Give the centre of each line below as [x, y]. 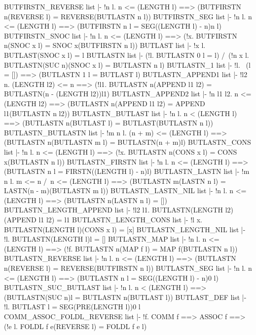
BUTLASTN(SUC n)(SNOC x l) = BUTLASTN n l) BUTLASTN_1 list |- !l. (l [127, 64]
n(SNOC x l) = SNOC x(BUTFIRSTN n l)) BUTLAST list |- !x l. [105, 45]
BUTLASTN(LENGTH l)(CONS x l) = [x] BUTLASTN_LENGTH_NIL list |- [125, 229]
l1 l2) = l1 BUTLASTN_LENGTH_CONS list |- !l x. [120, 220]
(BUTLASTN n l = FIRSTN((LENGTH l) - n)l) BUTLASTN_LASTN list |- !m [127, 171]
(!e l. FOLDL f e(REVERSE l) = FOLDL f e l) [75, 326]
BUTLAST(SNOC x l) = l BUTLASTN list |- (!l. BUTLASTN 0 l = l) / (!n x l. [127, 55]
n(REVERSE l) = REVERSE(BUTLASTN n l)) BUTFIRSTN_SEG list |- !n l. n [128, 16]
